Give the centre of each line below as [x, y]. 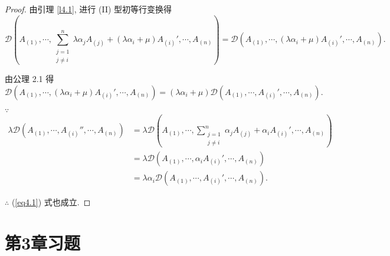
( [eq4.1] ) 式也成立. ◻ [51, 202]
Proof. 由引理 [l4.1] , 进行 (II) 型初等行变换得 [89, 9]
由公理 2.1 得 [30, 79]
